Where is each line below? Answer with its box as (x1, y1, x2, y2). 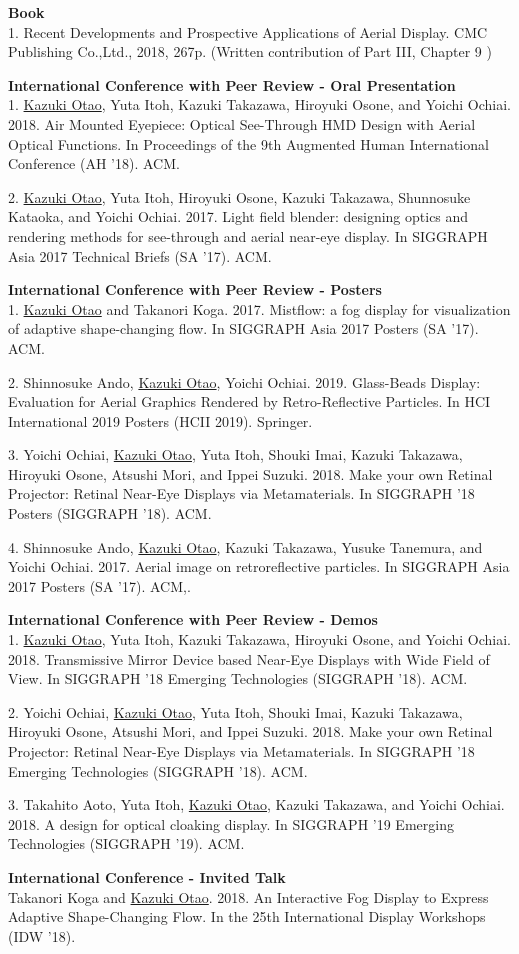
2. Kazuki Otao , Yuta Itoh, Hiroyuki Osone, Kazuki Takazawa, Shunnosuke (8, 186, 471, 207)
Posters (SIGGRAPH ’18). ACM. (8, 503, 212, 524)
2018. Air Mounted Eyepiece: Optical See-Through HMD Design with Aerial (8, 113, 476, 134)
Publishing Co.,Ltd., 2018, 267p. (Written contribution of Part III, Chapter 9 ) (8, 41, 492, 62)
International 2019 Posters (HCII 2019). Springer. (8, 410, 313, 431)
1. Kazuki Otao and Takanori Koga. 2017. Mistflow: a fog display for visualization (8, 298, 511, 319)
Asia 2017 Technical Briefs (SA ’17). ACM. (8, 245, 272, 266)
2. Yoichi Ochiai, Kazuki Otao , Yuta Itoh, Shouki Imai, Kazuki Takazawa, (8, 701, 463, 722)
